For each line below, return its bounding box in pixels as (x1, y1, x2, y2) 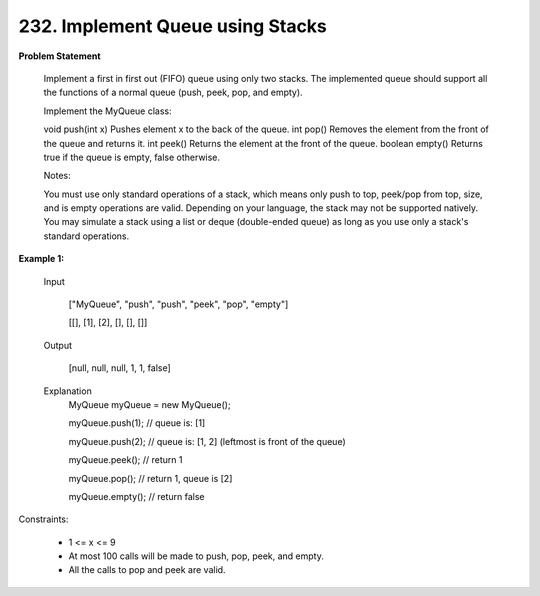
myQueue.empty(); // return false (68, 490, 205, 502)
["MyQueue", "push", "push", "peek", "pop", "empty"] (68, 298, 289, 310)
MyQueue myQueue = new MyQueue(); (68, 398, 231, 410)
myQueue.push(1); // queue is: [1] (68, 417, 206, 429)
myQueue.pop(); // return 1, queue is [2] (68, 472, 233, 484)
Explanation (43, 385, 92, 397)
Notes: (43, 170, 71, 182)
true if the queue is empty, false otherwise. (43, 151, 220, 163)
